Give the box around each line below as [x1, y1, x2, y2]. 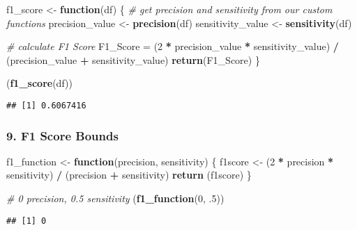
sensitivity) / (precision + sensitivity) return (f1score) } [6, 167, 252, 182]
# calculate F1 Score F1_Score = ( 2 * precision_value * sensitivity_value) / [6, 39, 339, 54]
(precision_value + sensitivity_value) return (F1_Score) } [6, 52, 260, 67]
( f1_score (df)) [6, 76, 73, 90]
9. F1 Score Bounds [6, 126, 119, 144]
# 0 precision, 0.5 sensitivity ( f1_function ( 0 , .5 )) [6, 191, 225, 206]
